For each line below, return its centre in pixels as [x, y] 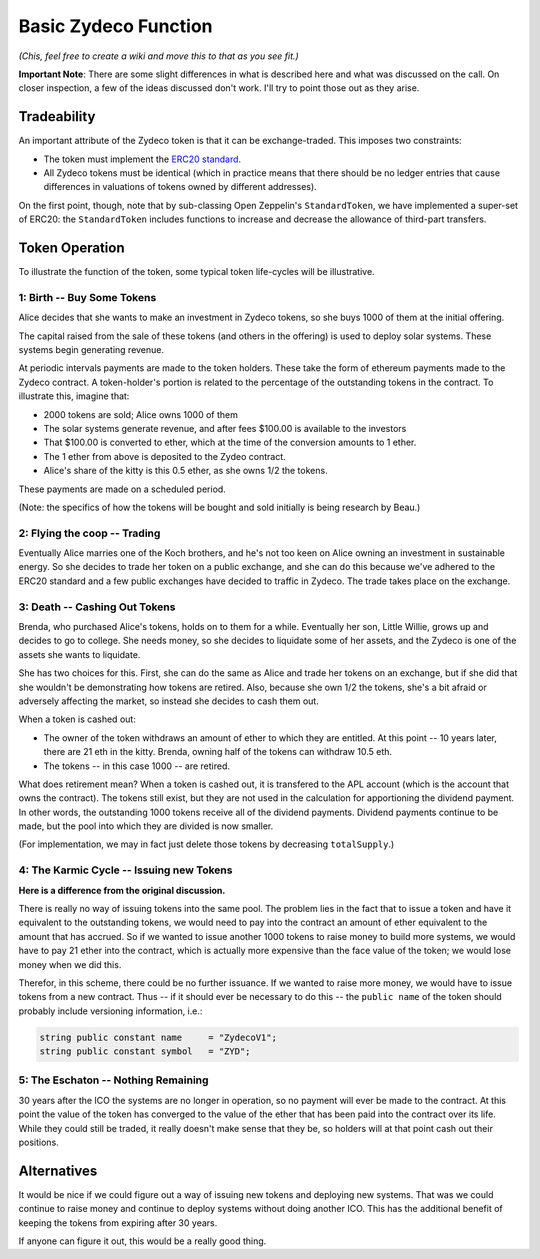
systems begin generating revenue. [91, 350]
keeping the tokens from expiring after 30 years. [118, 1222]
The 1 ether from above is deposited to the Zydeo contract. [165, 456]
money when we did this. [70, 964]
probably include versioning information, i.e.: [110, 1011]
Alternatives [58, 1170]
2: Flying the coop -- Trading [89, 533]
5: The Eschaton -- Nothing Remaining [113, 1080]
